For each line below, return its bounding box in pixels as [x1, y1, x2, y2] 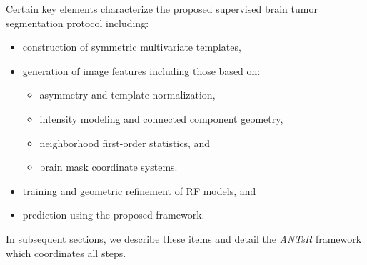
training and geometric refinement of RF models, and [22, 183, 256, 198]
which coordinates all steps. [6, 245, 126, 260]
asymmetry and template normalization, [39, 87, 216, 102]
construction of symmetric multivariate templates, [22, 39, 241, 54]
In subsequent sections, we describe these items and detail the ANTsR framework [6, 231, 362, 246]
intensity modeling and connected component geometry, [39, 111, 283, 126]
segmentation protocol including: [6, 15, 149, 30]
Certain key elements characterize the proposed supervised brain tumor [6, 1, 318, 16]
